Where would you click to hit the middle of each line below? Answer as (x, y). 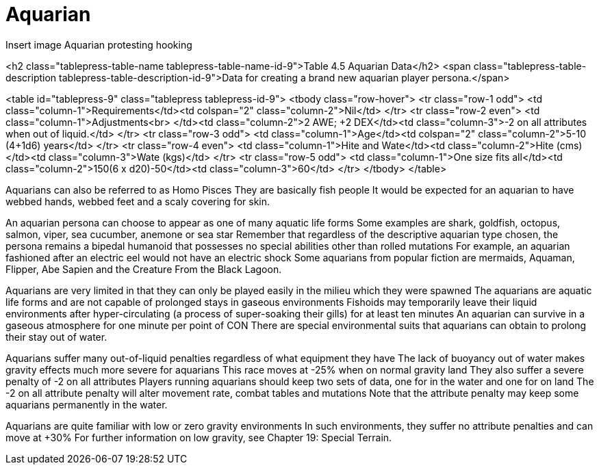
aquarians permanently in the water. (87, 404)
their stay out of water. (56, 337)
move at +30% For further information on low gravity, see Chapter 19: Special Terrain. (199, 437)
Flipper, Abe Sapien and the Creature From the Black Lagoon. (144, 269)
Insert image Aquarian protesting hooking (99, 44)
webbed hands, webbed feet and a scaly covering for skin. (138, 201)
